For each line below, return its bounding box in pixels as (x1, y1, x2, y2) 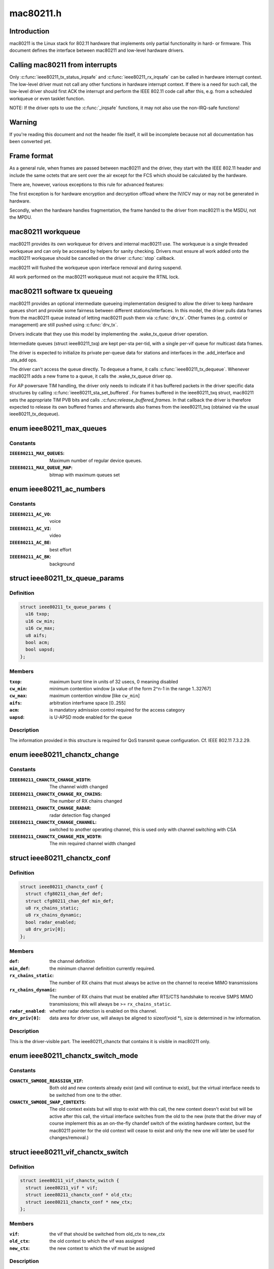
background (49, 561, 75, 567)
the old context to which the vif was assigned (49, 1238, 145, 1244)
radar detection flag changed (49, 812, 111, 818)
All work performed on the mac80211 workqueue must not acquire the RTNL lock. (9, 274, 180, 280)
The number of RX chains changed (49, 797, 123, 804)
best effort (49, 546, 72, 553)
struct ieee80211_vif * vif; (25, 1185, 98, 1190)
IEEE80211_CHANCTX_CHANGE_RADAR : (9, 805, 91, 811)
